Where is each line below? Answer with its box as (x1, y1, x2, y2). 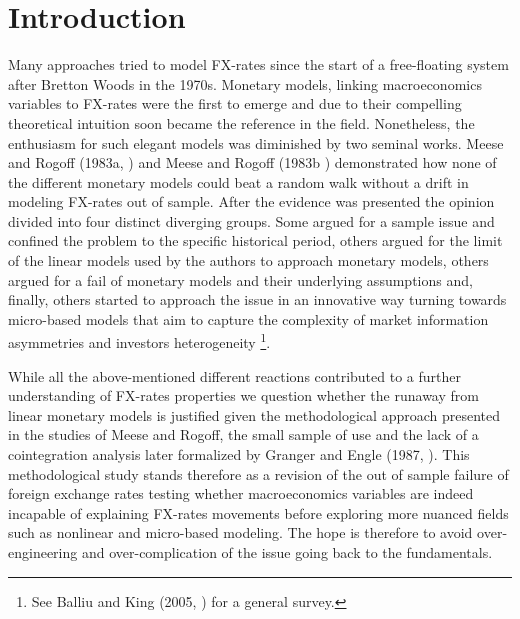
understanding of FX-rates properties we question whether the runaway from (8, 385, 479, 406)
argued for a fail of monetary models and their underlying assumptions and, (8, 269, 473, 290)
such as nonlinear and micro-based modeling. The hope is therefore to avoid (8, 522, 473, 543)
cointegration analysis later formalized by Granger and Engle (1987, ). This (8, 444, 470, 465)
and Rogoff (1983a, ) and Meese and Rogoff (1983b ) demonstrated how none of (8, 152, 497, 173)
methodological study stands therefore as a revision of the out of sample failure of (8, 463, 509, 484)
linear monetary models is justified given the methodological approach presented (8, 404, 501, 425)
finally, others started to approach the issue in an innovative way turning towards (8, 289, 507, 310)
